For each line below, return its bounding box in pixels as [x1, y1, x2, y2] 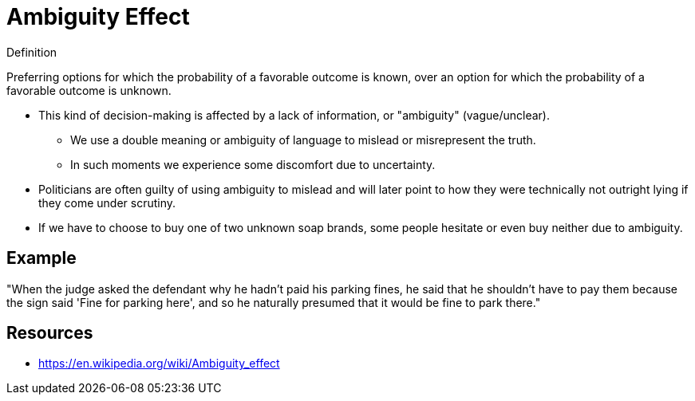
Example [6, 248, 77, 269]
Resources [6, 323, 93, 344]
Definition [6, 45, 57, 59]
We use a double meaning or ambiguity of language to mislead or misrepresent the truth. [70, 132, 536, 147]
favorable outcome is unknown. [6, 83, 172, 97]
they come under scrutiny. [38, 195, 176, 210]
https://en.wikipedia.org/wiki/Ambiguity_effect [38, 356, 280, 371]
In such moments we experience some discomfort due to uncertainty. [70, 157, 436, 171]
